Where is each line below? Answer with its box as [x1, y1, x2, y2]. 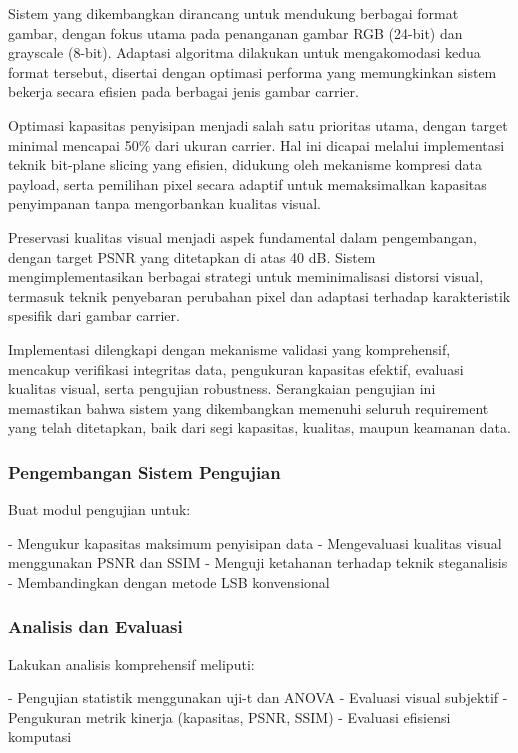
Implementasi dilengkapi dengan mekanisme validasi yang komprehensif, [8, 338, 451, 359]
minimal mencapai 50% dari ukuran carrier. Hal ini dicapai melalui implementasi [8, 134, 505, 155]
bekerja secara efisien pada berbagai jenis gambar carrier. [8, 81, 359, 102]
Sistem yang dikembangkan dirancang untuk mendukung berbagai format [8, 3, 459, 23]
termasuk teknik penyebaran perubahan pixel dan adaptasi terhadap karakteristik [8, 285, 511, 306]
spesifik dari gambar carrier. [8, 305, 180, 326]
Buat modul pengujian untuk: [8, 499, 191, 520]
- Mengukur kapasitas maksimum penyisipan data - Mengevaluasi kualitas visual [8, 532, 502, 553]
